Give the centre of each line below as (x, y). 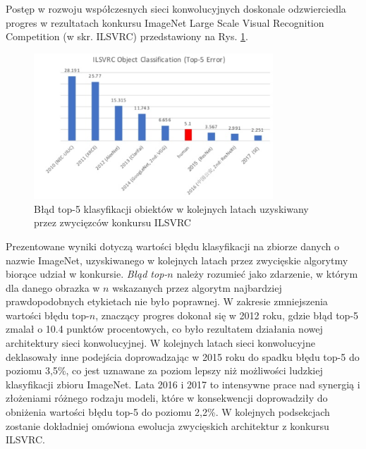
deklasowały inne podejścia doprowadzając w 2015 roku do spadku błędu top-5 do (183, 356)
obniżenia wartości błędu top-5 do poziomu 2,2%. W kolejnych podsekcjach (168, 412)
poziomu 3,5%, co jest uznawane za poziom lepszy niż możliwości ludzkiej (164, 370)
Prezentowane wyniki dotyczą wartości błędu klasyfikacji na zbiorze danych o (172, 246)
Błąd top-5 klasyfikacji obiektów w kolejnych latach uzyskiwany (171, 208)
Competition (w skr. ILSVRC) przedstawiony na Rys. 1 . (127, 36)
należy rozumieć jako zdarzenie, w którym (267, 274)
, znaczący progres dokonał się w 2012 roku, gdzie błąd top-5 (227, 315)
